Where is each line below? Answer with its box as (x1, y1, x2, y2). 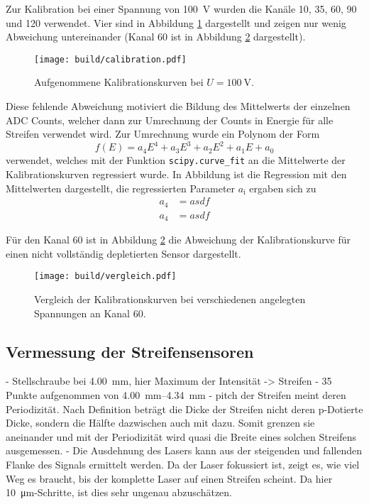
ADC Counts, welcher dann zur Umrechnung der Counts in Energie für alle (6, 112, 334, 127)
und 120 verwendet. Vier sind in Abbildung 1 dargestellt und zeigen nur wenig (6, 15, 346, 30)
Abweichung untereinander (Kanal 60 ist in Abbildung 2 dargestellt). (6, 29, 306, 44)
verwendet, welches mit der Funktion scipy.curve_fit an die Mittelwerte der (6, 153, 346, 168)
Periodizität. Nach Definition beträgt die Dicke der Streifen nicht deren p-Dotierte (6, 401, 363, 416)
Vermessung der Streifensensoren (6, 340, 254, 362)
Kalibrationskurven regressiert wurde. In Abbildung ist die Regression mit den (6, 166, 347, 181)
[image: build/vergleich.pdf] (34, 271, 177, 282)
